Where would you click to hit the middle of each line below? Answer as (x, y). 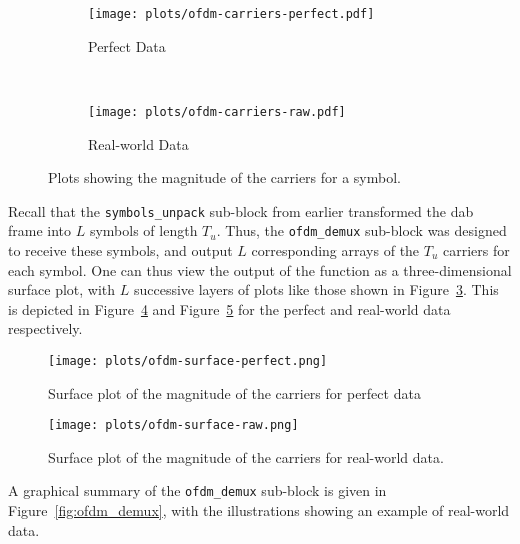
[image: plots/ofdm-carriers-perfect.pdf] (231, 14)
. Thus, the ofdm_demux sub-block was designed (361, 230)
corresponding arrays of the (335, 250)
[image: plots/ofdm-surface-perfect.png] (188, 360)
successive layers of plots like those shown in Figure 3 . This (316, 289)
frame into (40, 230)
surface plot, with (62, 289)
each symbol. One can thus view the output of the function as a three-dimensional (260, 269)
